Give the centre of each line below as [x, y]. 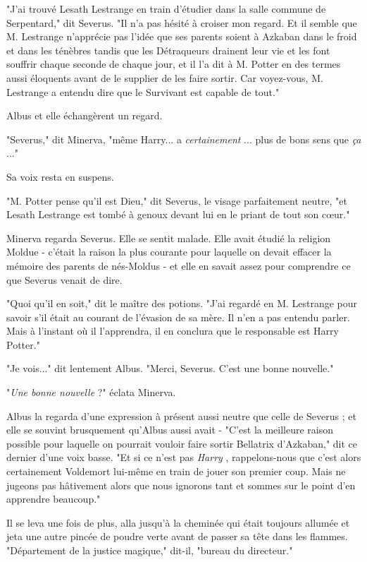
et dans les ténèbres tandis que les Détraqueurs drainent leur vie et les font [168, 50]
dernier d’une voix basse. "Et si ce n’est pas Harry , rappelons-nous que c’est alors [184, 457]
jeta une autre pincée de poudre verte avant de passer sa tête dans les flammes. [177, 536]
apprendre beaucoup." [54, 499]
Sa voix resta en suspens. [60, 176]
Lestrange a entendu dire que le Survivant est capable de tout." [143, 91]
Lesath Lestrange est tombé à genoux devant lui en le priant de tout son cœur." [178, 214]
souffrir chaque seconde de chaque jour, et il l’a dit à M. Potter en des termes [174, 64]
